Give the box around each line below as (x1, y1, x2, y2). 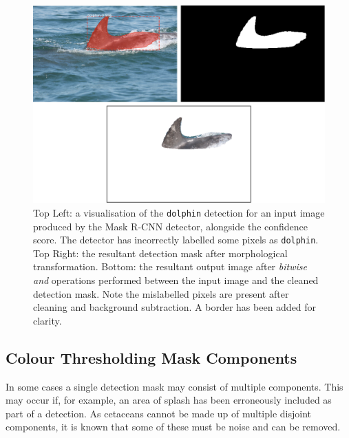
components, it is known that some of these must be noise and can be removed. (6, 419, 341, 434)
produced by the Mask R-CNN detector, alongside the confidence (33, 219, 308, 233)
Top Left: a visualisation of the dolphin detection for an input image (33, 205, 325, 219)
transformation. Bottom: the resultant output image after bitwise (33, 259, 307, 274)
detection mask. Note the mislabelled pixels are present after (33, 286, 289, 300)
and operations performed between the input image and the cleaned (33, 273, 319, 287)
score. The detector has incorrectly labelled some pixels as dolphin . (33, 232, 319, 247)
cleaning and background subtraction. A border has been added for (33, 300, 317, 314)
